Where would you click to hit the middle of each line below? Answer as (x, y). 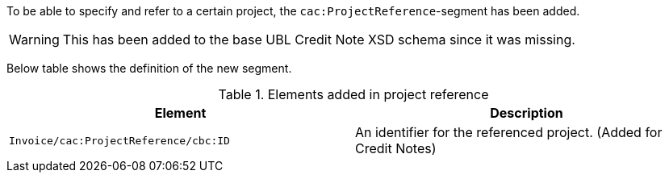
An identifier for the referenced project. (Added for (509, 132)
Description (527, 113)
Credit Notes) (396, 148)
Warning (34, 40)
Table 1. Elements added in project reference (353, 94)
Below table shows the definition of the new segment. (149, 68)
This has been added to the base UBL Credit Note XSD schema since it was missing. (319, 40)
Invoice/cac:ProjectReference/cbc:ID (119, 140)
